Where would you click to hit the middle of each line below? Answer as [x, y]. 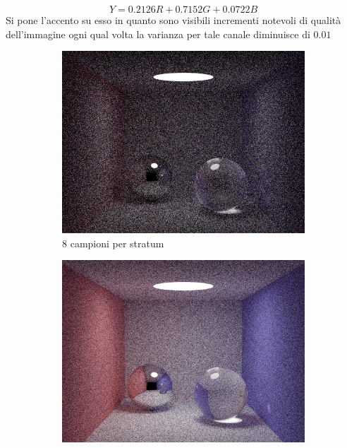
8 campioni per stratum [113, 243]
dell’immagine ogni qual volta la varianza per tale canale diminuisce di [158, 34]
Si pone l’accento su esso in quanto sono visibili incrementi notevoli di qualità [173, 20]
